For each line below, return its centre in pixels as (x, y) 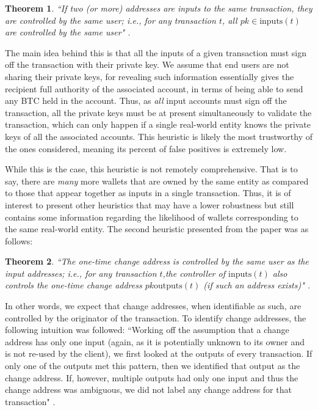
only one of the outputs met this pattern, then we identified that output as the (153, 366)
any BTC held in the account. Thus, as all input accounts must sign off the (146, 101)
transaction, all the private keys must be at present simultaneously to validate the (158, 112)
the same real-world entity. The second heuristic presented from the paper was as (157, 229)
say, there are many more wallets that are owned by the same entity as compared (157, 181)
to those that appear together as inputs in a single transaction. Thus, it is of (148, 193)
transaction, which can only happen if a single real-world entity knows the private (158, 124)
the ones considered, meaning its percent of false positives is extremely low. (146, 148)
